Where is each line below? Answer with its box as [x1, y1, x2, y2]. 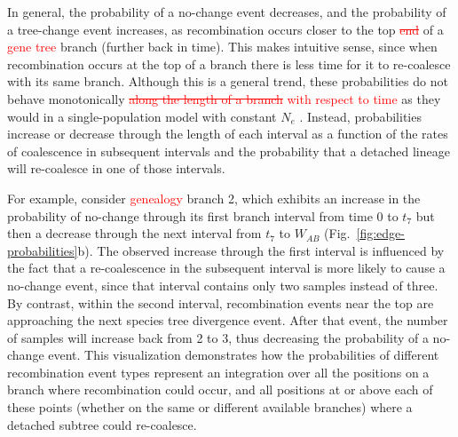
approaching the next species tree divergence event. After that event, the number [7, 311, 448, 330]
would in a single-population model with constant [7, 107, 277, 125]
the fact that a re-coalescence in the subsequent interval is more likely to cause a [7, 258, 446, 277]
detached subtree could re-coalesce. [7, 415, 197, 433]
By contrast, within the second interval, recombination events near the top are [7, 293, 434, 312]
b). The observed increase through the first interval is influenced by [77, 241, 445, 259]
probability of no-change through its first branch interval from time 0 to [7, 206, 399, 225]
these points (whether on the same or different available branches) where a [7, 398, 413, 417]
